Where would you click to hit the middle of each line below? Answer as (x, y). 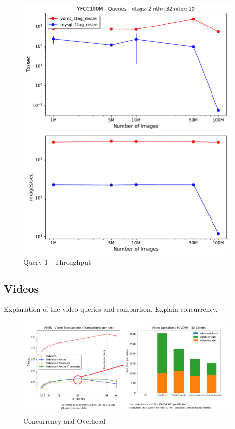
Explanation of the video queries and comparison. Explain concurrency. (111, 308)
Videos (22, 288)
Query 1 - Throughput (57, 261)
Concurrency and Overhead (65, 421)
